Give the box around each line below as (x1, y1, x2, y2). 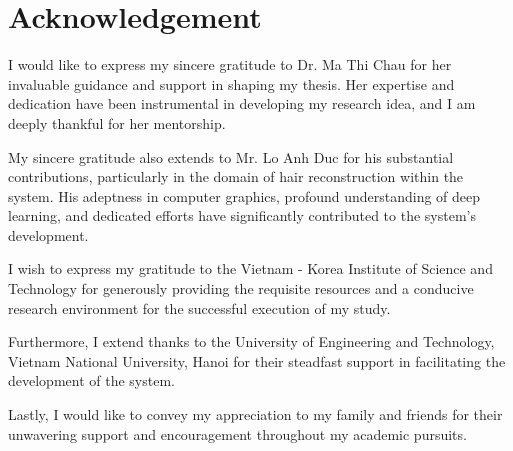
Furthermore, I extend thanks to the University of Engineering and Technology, (8, 331, 495, 352)
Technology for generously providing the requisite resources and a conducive (8, 278, 474, 299)
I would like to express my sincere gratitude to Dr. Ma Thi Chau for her (8, 54, 452, 75)
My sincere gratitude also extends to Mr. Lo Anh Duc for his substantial (8, 146, 454, 167)
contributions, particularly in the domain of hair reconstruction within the (8, 166, 464, 187)
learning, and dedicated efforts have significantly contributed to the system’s (8, 205, 476, 226)
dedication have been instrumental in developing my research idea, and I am (8, 93, 476, 114)
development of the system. (8, 370, 175, 391)
